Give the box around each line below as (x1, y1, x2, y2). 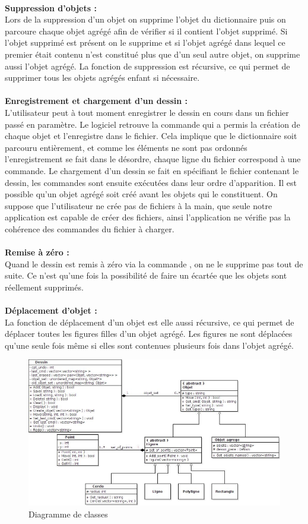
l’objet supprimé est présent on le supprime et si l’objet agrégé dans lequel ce (5, 36, 285, 49)
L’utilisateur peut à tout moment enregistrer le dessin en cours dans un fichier (5, 106, 289, 118)
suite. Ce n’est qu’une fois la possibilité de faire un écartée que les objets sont (5, 269, 287, 282)
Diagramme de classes (28, 507, 108, 520)
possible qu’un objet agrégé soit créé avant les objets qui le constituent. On (5, 188, 278, 200)
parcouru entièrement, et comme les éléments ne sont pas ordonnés (5, 141, 247, 153)
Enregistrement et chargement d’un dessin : (5, 94, 188, 107)
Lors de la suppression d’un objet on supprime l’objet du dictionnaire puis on (5, 13, 286, 26)
